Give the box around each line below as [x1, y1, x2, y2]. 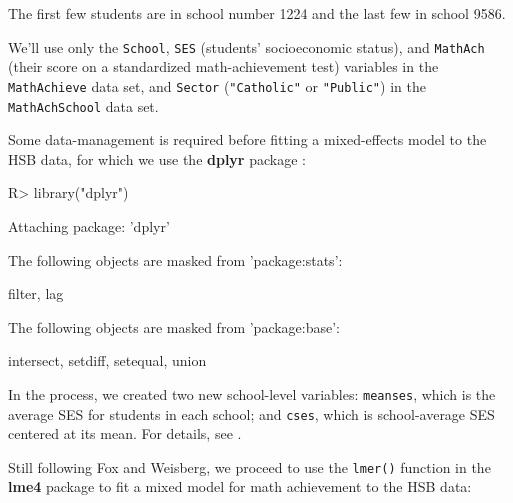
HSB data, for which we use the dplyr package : [8, 148, 306, 169]
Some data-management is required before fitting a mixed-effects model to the [8, 129, 487, 150]
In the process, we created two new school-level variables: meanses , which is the [8, 383, 496, 404]
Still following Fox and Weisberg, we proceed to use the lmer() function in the [8, 456, 491, 477]
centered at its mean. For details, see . [8, 423, 242, 444]
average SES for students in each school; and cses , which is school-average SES [8, 403, 495, 424]
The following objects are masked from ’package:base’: [8, 316, 341, 337]
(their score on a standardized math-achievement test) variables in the [8, 56, 439, 77]
